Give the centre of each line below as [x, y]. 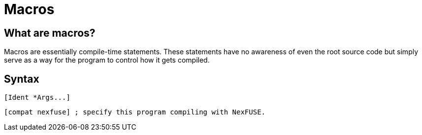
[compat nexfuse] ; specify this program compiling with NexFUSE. [135, 112]
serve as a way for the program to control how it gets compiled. [107, 60]
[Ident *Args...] [37, 98]
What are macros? [50, 33]
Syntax [22, 79]
